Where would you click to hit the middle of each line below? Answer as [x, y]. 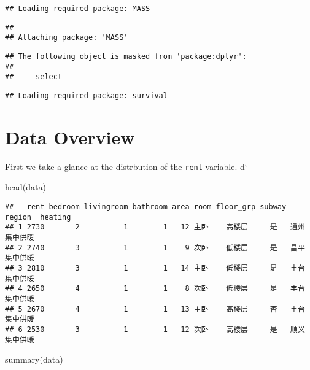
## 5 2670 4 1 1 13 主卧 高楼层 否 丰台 [155, 309]
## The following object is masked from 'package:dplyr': [126, 56]
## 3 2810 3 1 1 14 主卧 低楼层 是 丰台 [155, 268]
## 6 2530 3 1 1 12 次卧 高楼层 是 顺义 [155, 329]
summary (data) [34, 359]
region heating [38, 217]
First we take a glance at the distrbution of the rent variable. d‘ [126, 166]
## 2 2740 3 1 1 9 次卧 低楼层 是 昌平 [155, 248]
